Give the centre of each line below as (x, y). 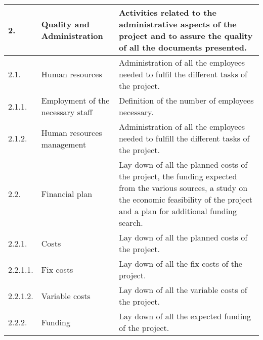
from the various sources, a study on (183, 188)
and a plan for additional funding (178, 211)
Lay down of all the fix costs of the (180, 263)
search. (131, 223)
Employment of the (75, 100)
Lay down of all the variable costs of (183, 290)
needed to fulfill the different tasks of (184, 138)
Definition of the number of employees (186, 100)
